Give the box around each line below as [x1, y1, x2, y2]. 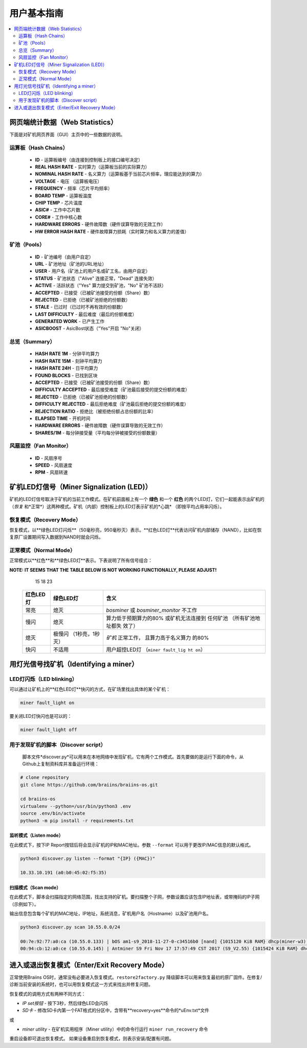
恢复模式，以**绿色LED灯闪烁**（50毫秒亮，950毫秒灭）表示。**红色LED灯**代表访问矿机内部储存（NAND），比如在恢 [9, 527, 262, 533]
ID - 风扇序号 [35, 455, 62, 461]
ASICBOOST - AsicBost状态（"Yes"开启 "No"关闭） [35, 326, 144, 332]
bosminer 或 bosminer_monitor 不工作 [105, 607, 197, 614]
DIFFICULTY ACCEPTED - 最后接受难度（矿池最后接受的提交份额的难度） [35, 387, 190, 393]
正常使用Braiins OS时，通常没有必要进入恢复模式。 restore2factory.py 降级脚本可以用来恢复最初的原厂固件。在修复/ [9, 974, 262, 980]
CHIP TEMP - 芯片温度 [35, 200, 83, 206]
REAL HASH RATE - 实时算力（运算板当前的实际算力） [35, 164, 150, 170]
